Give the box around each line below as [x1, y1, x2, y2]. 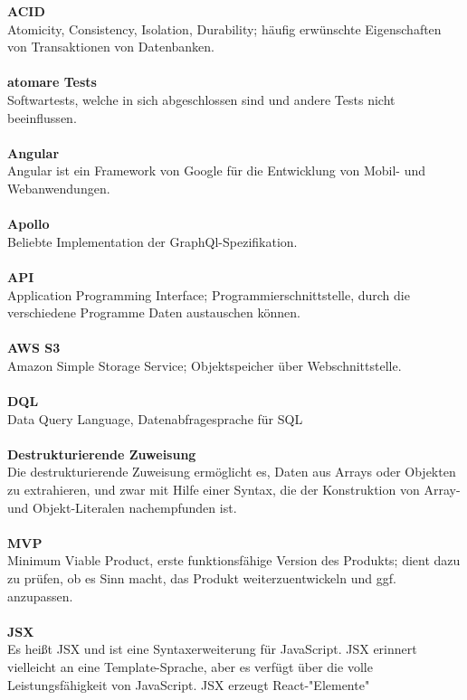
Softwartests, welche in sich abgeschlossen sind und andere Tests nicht [7, 90, 396, 109]
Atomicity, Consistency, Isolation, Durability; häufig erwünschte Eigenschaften [7, 19, 442, 38]
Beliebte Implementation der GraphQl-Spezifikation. [7, 232, 298, 251]
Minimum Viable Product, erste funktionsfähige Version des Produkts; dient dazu [7, 551, 461, 570]
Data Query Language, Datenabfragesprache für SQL [7, 409, 303, 428]
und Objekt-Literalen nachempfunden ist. [7, 497, 237, 516]
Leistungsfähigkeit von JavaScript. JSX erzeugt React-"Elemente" [7, 675, 370, 694]
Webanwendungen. [7, 178, 110, 197]
